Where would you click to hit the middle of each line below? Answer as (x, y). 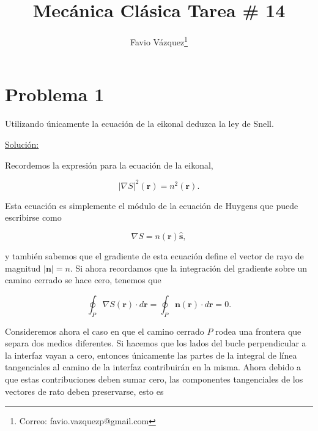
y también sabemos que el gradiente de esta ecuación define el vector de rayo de (154, 256)
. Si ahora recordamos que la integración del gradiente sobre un (189, 268)
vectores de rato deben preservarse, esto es (84, 391)
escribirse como (33, 217)
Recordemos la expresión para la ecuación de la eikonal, (109, 165)
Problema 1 (55, 94)
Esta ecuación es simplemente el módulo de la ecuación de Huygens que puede (152, 205)
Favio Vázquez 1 (159, 41)
